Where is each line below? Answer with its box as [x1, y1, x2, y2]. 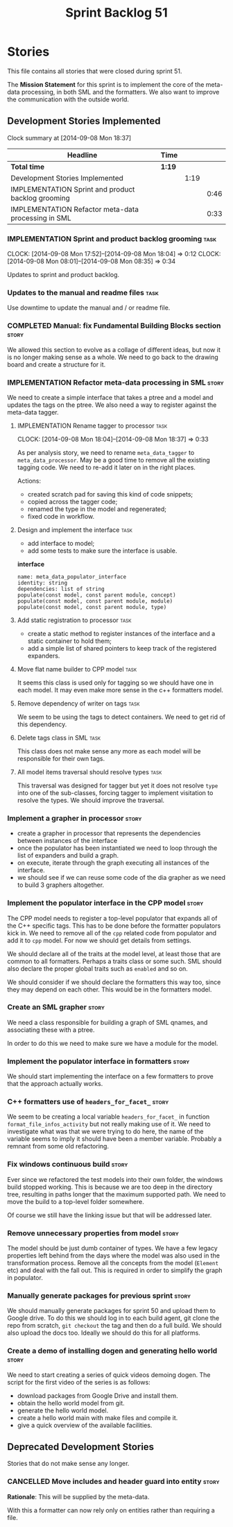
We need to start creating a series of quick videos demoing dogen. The [7, 1370, 211, 1379]
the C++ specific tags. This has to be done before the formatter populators [7, 921, 221, 930]
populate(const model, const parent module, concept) [17, 592, 176, 599]
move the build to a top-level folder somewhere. [7, 1197, 144, 1205]
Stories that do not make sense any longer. [7, 1460, 130, 1468]
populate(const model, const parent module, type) [17, 603, 167, 610]
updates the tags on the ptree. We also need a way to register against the [7, 401, 217, 409]
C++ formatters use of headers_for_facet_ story [7, 1097, 169, 1107]
